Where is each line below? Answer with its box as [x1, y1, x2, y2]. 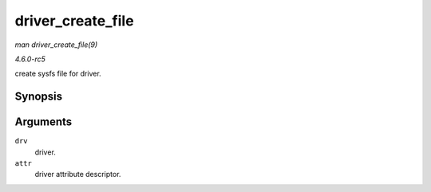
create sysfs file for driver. [14, 69, 101, 79]
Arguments [14, 116, 73, 129]
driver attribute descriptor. [34, 170, 121, 179]
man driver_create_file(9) [14, 40, 98, 49]
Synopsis [14, 90, 63, 104]
